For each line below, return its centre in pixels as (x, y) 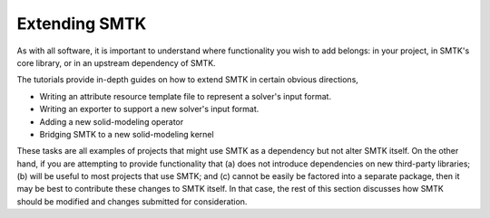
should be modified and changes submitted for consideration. (132, 201)
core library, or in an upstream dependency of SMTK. (117, 62)
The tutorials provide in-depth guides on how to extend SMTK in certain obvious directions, (187, 80)
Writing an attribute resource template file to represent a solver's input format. (185, 96)
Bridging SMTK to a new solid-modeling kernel (127, 134)
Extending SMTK (82, 24)
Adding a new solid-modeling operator (112, 121)
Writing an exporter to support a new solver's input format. (149, 109)
